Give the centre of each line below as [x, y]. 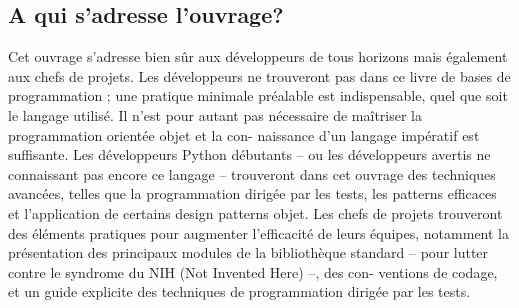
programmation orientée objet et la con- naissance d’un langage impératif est [244, 134]
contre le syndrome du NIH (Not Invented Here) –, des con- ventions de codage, [253, 271]
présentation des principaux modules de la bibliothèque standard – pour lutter [248, 252]
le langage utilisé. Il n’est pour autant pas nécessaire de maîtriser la [215, 114]
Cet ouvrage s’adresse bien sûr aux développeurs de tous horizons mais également [258, 56]
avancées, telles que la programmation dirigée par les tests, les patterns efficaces [252, 193]
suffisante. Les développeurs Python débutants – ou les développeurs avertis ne [249, 154]
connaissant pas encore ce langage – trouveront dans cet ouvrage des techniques [252, 173]
